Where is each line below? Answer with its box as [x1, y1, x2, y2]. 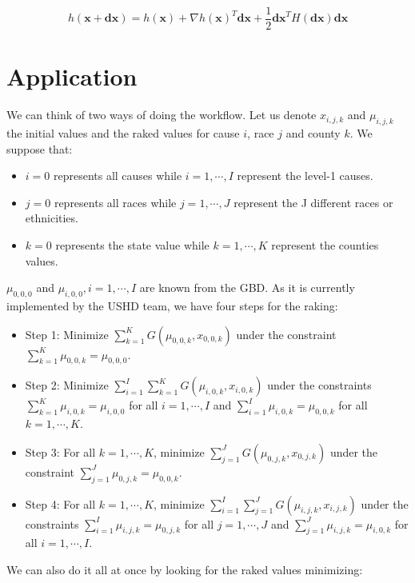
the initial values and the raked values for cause [6, 124, 240, 141]
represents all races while [54, 194, 177, 210]
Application [6, 60, 138, 93]
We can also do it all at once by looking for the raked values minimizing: [6, 561, 363, 577]
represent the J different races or [233, 194, 393, 210]
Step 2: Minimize [25, 377, 109, 393]
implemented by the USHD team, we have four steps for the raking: [6, 297, 338, 313]
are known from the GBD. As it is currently [139, 279, 355, 296]
